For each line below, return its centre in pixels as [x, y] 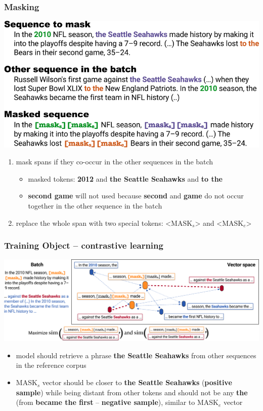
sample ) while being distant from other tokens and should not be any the [132, 392]
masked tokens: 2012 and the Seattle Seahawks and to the [125, 178]
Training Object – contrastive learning [84, 245]
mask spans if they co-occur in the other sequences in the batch [115, 162]
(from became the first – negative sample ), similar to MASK [117, 402]
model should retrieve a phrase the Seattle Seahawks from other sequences [136, 355]
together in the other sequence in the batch [95, 205]
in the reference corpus [51, 365]
